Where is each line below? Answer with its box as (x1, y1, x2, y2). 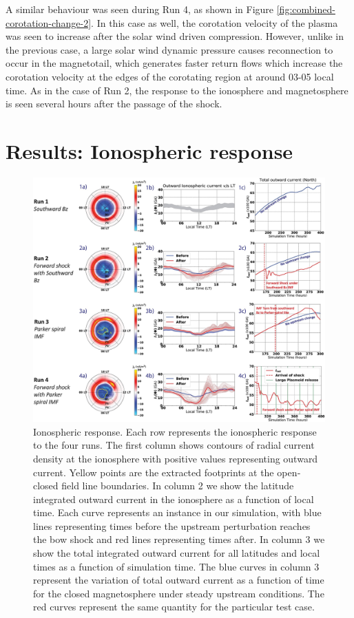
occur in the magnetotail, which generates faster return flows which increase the (6, 56, 343, 70)
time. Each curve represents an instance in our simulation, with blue (33, 505, 322, 520)
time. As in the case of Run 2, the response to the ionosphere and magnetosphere (6, 83, 348, 97)
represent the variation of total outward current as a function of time (33, 573, 324, 587)
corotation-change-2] (6, 15, 92, 30)
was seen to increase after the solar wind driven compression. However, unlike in (6, 29, 344, 43)
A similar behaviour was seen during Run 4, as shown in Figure (6, 2, 274, 16)
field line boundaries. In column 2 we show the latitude (61, 478, 294, 493)
